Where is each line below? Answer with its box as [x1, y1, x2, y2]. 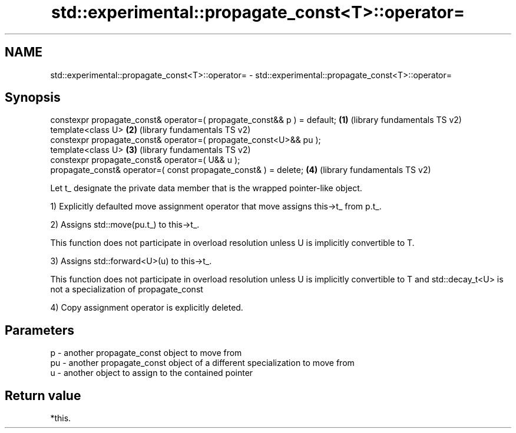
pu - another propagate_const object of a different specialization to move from [50, 358, 355, 368]
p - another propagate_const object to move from [50, 348, 242, 358]
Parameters [5, 322, 74, 338]
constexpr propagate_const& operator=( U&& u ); [50, 155, 240, 165]
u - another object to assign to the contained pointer [50, 368, 253, 378]
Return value [5, 388, 81, 403]
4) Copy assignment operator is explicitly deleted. [50, 302, 243, 313]
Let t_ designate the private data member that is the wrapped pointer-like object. [50, 183, 362, 194]
